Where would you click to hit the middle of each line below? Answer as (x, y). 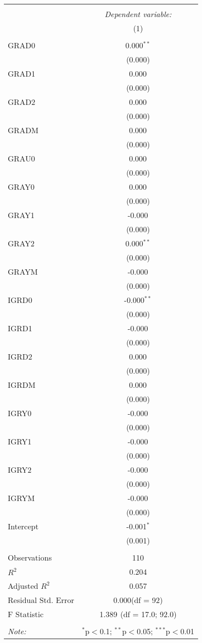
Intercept (23, 526)
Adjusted (23, 586)
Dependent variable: (138, 14)
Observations (30, 557)
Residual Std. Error (41, 600)
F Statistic (26, 614)
